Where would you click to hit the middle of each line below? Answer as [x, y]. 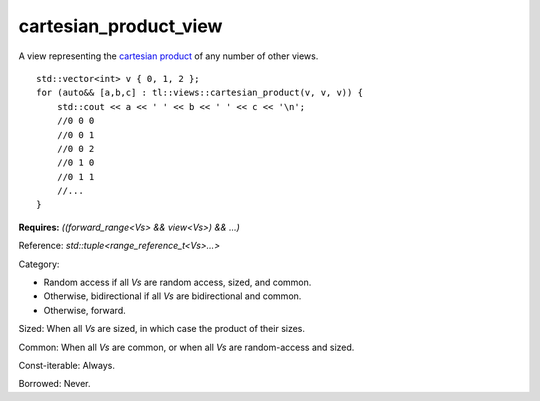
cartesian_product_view [120, 26]
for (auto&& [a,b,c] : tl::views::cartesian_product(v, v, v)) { [200, 93]
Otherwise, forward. [84, 310]
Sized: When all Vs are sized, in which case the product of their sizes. [161, 329]
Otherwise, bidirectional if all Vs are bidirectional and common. [172, 296]
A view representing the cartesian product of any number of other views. [168, 56]
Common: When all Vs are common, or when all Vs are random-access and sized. [186, 347]
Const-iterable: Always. [66, 365]
